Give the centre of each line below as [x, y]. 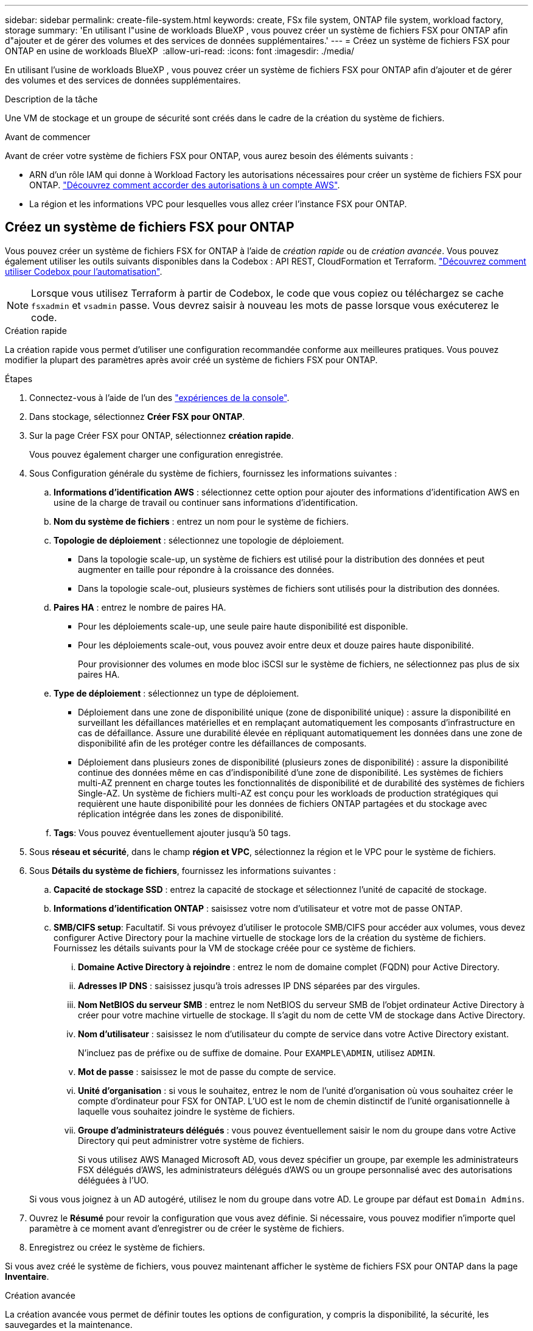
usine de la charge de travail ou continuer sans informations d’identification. [206, 502]
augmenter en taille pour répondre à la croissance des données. [206, 569]
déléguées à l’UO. [113, 1180]
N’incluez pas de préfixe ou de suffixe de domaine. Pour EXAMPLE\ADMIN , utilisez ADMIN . [257, 1052]
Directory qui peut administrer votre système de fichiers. [191, 1140]
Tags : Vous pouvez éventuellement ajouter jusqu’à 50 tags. [172, 832]
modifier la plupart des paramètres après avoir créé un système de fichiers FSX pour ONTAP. [191, 360]
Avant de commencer [48, 137]
